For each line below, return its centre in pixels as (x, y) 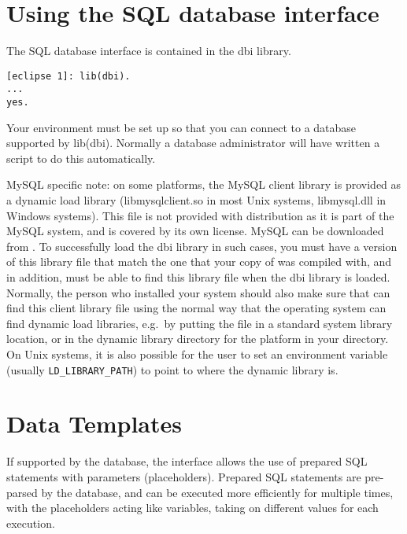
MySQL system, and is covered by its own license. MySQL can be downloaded (195, 231)
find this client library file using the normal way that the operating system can (196, 308)
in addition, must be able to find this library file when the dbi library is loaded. (198, 277)
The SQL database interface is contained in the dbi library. (149, 51)
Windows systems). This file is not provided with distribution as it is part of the (200, 215)
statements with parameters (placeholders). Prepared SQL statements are (184, 476)
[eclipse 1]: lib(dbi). (68, 76)
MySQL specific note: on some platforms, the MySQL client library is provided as (204, 184)
